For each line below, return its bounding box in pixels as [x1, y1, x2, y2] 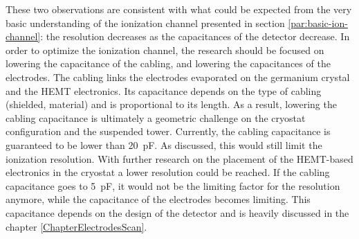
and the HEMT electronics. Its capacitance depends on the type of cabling [6, 83, 322, 98]
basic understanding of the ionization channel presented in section [6, 15, 285, 30]
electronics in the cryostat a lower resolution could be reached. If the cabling [6, 165, 330, 179]
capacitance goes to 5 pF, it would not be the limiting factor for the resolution [6, 178, 340, 193]
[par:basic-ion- [288, 15, 348, 30]
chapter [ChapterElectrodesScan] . [6, 219, 147, 233]
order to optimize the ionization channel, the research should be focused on [6, 42, 324, 57]
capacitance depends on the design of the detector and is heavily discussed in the [6, 205, 349, 220]
